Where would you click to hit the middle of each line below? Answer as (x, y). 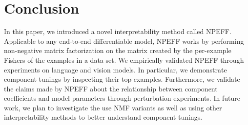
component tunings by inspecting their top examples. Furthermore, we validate (122, 79)
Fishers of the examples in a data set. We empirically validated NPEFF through (124, 60)
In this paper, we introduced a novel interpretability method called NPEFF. (118, 31)
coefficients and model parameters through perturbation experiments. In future (122, 98)
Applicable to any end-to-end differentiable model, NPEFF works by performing (124, 41)
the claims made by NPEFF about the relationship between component (111, 88)
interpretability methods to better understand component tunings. (103, 117)
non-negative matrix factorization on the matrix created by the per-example (118, 50)
